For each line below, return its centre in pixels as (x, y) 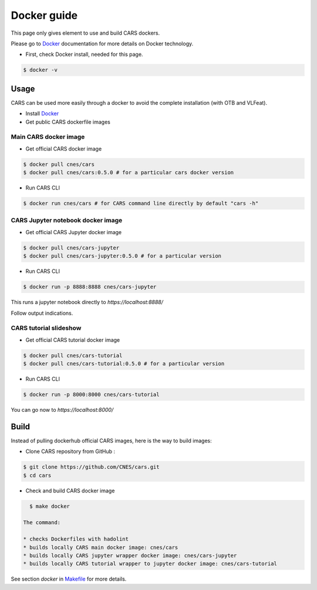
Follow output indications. (42, 313)
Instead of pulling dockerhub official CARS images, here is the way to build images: (112, 441)
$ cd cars (37, 475)
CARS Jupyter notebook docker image (67, 221)
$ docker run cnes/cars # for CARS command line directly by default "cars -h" (141, 204)
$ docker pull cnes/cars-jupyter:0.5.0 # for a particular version (122, 256)
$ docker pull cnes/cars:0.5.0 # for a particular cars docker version (129, 173)
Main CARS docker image (48, 137)
